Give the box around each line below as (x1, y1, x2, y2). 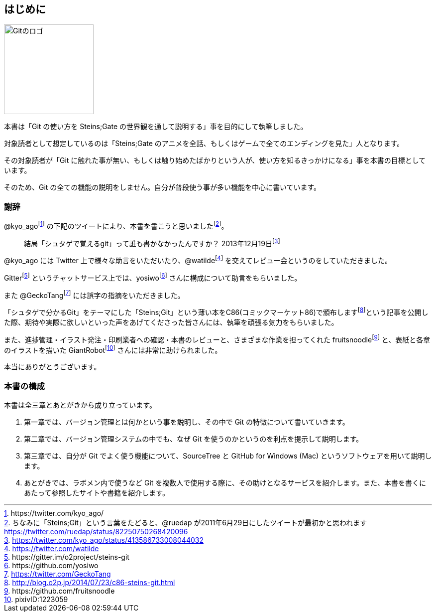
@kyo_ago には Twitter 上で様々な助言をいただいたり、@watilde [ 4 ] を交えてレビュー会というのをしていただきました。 (4, 255, 392, 265)
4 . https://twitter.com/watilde (4, 544, 99, 553)
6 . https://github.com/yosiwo (4, 561, 99, 570)
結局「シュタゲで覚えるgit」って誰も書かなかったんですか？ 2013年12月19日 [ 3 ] (24, 237, 280, 248)
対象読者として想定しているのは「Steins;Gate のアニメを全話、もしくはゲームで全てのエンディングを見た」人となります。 (4, 139, 404, 148)
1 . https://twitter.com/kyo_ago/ (4, 509, 104, 518)
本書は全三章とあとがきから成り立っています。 (4, 401, 156, 410)
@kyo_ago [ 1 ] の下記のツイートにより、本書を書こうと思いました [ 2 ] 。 (4, 220, 228, 230)
